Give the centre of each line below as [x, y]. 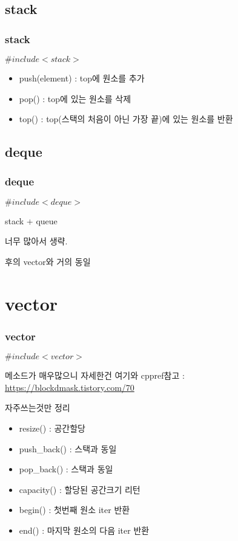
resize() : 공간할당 [52, 428]
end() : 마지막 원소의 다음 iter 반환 [84, 530]
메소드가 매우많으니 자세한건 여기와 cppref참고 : [95, 375]
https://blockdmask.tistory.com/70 [70, 387]
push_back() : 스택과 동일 [68, 448]
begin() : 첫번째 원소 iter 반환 [74, 510]
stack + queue [31, 220]
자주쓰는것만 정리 [38, 408]
